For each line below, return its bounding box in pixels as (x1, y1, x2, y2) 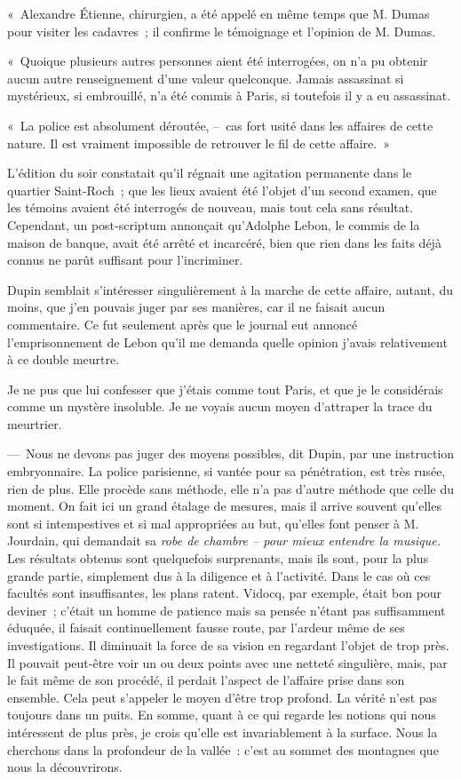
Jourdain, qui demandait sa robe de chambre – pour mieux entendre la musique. (7, 531, 441, 550)
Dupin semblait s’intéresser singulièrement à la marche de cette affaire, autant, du (7, 280, 454, 298)
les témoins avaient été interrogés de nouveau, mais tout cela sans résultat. (7, 198, 414, 217)
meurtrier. (7, 414, 62, 433)
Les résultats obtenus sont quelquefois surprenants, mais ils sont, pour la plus (7, 549, 429, 568)
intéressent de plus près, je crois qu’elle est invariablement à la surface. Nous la (7, 722, 438, 741)
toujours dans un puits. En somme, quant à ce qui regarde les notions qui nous (7, 705, 436, 724)
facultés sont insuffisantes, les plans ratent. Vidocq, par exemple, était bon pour (7, 584, 442, 602)
